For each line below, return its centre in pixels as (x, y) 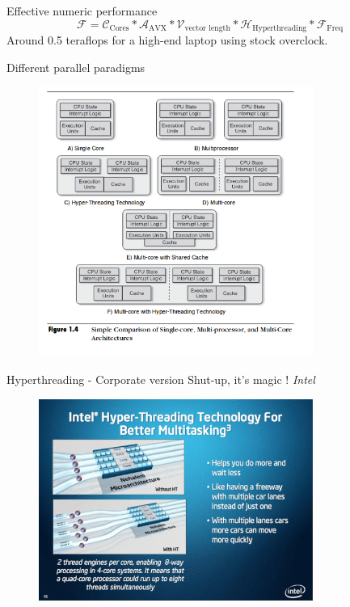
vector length (207, 29)
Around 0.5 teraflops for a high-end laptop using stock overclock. (167, 40)
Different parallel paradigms (76, 67)
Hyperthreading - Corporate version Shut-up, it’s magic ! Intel (161, 379)
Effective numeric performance (82, 11)
